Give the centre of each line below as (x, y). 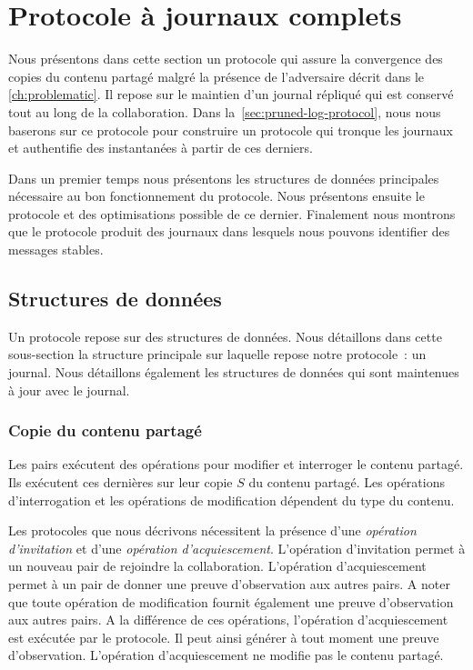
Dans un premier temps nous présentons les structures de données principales (224, 178)
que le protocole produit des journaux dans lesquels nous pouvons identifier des (229, 231)
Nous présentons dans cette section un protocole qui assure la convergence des (226, 59)
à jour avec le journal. (69, 390)
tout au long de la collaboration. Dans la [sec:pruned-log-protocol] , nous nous (225, 111)
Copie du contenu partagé (105, 430)
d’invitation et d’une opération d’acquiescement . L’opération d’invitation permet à (237, 548)
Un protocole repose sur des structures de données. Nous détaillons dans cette (225, 336)
